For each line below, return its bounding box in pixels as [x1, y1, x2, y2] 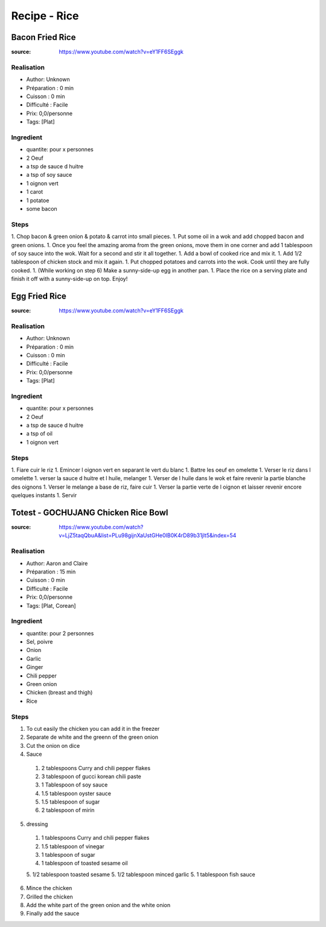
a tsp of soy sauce [26, 171, 72, 179]
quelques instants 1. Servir [11, 492, 77, 499]
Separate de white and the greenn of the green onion [26, 733, 159, 741]
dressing [26, 820, 48, 828]
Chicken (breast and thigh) [26, 689, 93, 696]
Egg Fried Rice [11, 291, 66, 301]
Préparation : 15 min [26, 568, 76, 575]
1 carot [26, 188, 43, 196]
